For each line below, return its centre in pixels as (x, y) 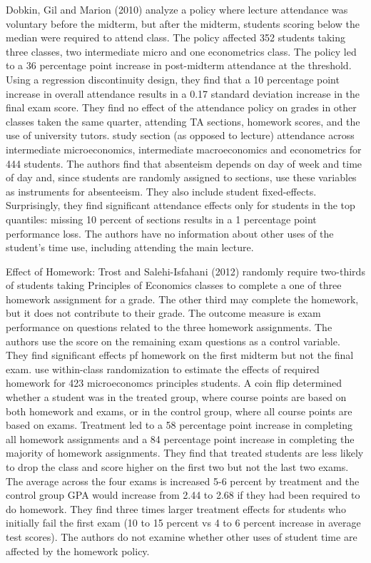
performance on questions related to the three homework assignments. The (169, 327)
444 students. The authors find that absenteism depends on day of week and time (184, 163)
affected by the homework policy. (78, 551)
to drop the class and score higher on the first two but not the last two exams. (177, 467)
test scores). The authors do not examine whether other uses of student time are (182, 536)
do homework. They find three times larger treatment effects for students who (176, 508)
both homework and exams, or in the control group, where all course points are (179, 411)
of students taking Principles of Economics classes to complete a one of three (174, 285)
